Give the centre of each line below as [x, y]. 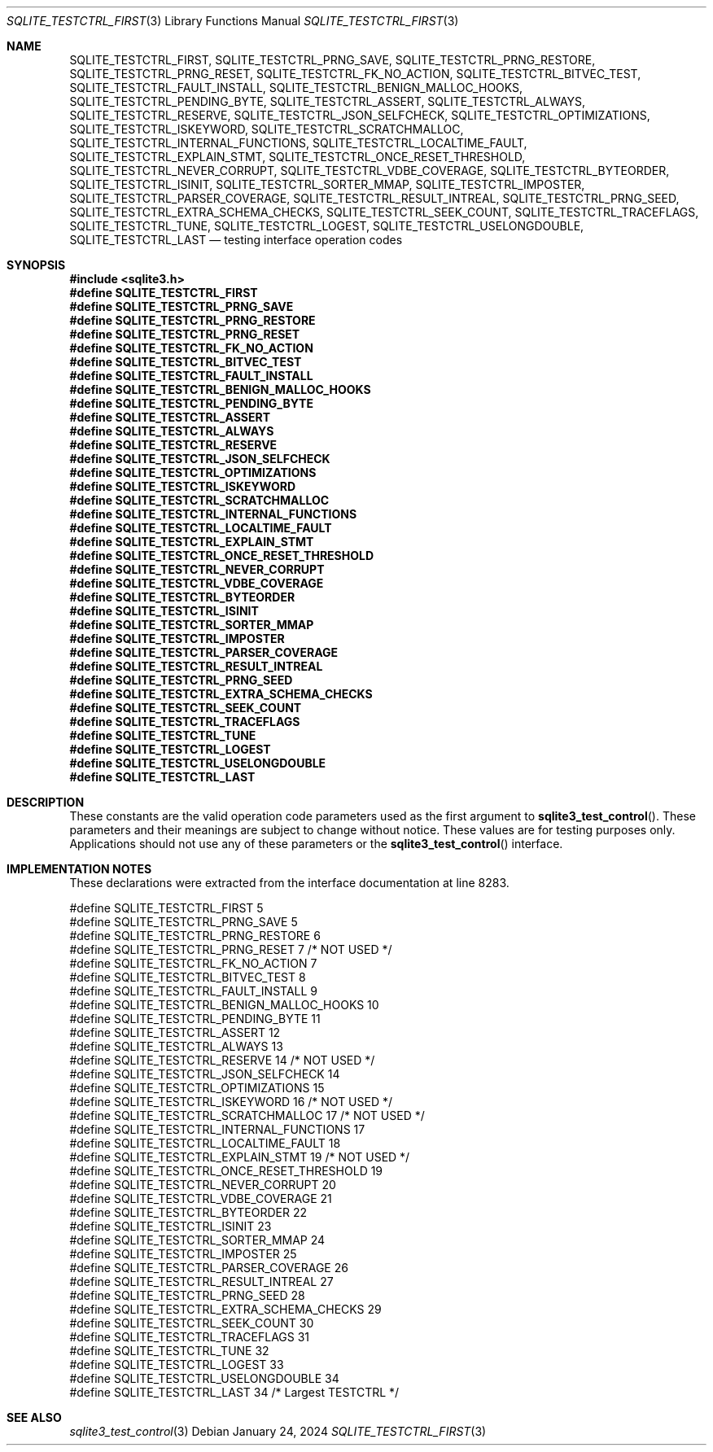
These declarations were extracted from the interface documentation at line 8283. [289, 883]
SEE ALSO [34, 1417]
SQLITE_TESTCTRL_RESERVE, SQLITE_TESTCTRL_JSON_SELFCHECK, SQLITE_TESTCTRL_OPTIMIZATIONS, [360, 115]
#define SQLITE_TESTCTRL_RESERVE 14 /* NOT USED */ [222, 1060]
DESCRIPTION [46, 802]
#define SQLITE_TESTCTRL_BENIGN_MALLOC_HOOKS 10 [224, 1005]
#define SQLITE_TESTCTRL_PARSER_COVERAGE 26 [209, 1268]
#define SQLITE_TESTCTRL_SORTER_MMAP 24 [197, 1240]
